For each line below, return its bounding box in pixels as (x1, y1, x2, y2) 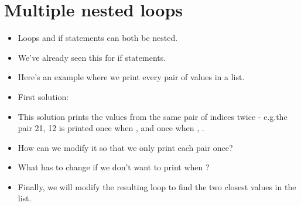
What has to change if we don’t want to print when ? (18, 161, 210, 173)
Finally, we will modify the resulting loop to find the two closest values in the (18, 180, 296, 193)
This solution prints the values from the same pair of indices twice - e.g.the (18, 110, 288, 122)
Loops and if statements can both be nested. (18, 32, 178, 44)
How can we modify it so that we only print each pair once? (18, 141, 233, 153)
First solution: (18, 90, 69, 102)
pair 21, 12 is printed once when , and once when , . (18, 122, 204, 134)
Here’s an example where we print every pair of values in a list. (18, 71, 245, 83)
